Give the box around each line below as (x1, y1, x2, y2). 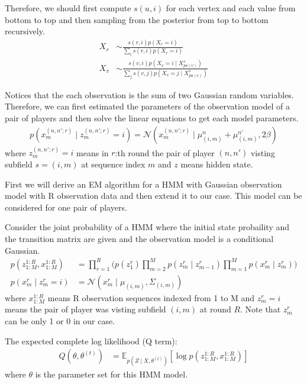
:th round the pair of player (115, 146, 215, 159)
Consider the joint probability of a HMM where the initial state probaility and (5, 221, 290, 233)
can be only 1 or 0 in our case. (5, 314, 115, 327)
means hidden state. (180, 158, 253, 170)
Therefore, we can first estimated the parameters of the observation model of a (5, 100, 290, 112)
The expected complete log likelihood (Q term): (5, 334, 177, 347)
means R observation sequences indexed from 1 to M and (47, 291, 255, 304)
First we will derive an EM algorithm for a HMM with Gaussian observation (5, 178, 282, 190)
